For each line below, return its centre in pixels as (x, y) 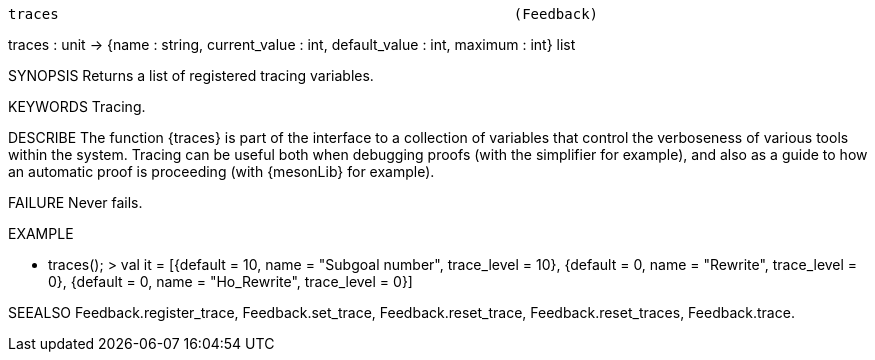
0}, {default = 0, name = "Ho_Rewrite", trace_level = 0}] (230, 281)
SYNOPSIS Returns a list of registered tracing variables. (191, 75)
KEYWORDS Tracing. (77, 106)
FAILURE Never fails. (75, 202)
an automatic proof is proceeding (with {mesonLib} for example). (221, 171)
